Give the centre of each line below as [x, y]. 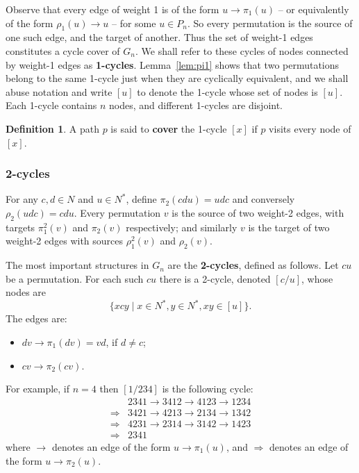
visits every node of [310, 128]
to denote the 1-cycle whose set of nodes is [227, 91]
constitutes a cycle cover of [63, 50]
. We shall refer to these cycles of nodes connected [242, 50]
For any [22, 199]
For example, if [38, 389]
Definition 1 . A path [52, 128]
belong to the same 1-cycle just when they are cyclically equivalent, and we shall [177, 78]
